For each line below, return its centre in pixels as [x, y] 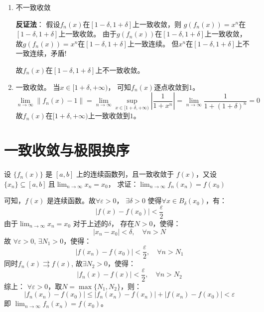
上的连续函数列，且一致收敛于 [125, 174]
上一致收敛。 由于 [88, 34]
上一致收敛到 [109, 116]
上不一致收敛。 [120, 70]
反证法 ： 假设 [38, 24]
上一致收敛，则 [157, 24]
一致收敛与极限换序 [67, 150]
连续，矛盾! [48, 53]
